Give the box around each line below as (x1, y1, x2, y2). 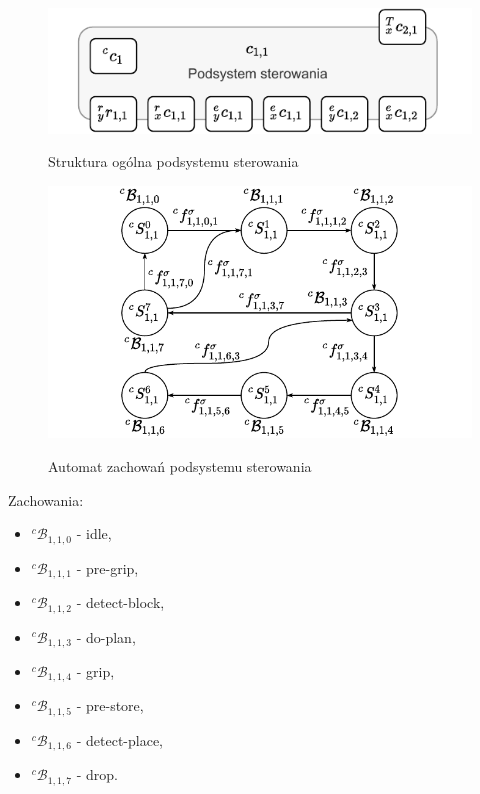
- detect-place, (76, 729, 163, 750)
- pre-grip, (76, 557, 139, 578)
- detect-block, (76, 592, 165, 613)
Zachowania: (8, 489, 84, 510)
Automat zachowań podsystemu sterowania (48, 455, 312, 476)
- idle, (76, 523, 112, 544)
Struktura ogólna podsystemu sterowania (48, 151, 299, 172)
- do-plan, (76, 626, 136, 647)
